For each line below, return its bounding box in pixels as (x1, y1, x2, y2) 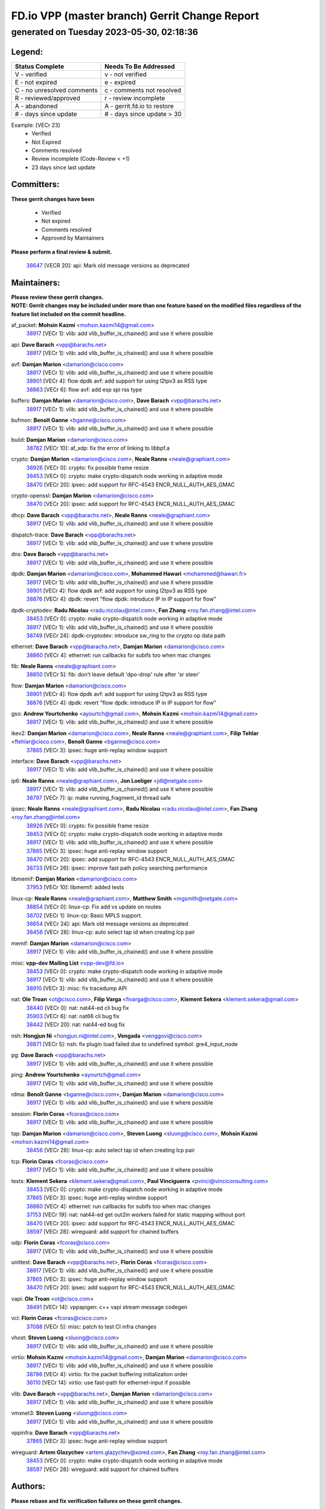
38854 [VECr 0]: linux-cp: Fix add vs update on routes (26, 903, 161, 911)
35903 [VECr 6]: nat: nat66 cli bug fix (26, 1012, 120, 1019)
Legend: (11, 46, 43, 57)
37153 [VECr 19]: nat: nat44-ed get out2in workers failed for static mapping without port (26, 1211, 246, 1219)
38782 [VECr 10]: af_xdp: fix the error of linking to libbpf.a (26, 444, 170, 452)
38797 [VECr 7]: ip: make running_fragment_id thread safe (26, 794, 171, 801)
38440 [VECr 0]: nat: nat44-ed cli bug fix (26, 1004, 129, 1011)
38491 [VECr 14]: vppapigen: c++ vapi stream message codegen (26, 1304, 188, 1311)
